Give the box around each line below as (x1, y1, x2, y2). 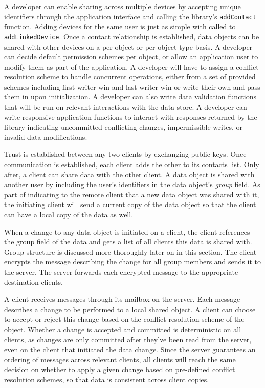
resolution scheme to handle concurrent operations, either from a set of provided (4, 71, 256, 82)
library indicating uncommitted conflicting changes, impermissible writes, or (4, 121, 243, 132)
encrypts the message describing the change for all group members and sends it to (4, 256, 261, 267)
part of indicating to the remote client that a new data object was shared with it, (4, 189, 259, 199)
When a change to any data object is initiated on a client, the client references (4, 226, 250, 237)
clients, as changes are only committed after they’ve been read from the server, (4, 334, 252, 344)
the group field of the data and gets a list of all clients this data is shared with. (4, 236, 252, 247)
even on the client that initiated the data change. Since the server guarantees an (4, 344, 256, 355)
